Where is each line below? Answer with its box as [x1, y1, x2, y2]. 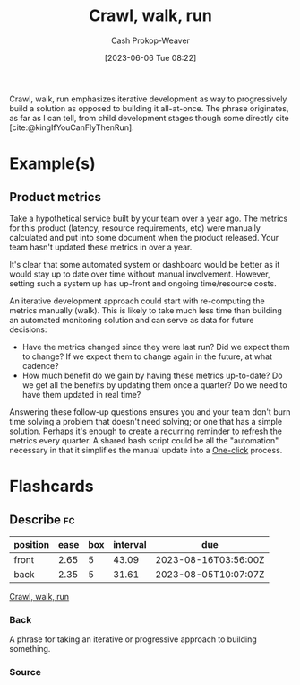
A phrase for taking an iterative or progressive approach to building [9, 634, 257, 645]
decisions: [9, 324, 47, 335]
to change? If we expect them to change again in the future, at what [21, 351, 273, 362]
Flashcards [9, 477, 94, 496]
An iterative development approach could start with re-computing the [9, 295, 266, 306]
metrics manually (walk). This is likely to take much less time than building [9, 304, 282, 315]
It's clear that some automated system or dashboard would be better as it [9, 259, 280, 269]
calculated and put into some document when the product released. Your [9, 232, 279, 242]
